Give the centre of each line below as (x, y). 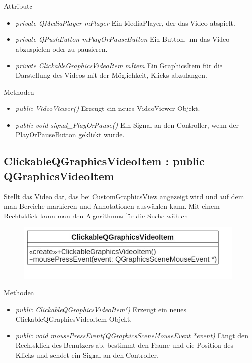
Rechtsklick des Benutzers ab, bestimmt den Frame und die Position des (125, 345)
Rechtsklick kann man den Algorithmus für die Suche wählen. (97, 215)
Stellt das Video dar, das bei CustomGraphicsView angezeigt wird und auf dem (124, 196)
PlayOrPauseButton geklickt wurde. (70, 134)
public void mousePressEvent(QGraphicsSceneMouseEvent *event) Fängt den (132, 335)
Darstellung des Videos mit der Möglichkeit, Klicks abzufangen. (111, 75)
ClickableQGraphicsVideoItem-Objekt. (74, 319)
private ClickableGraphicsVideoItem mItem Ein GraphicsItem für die (119, 65)
